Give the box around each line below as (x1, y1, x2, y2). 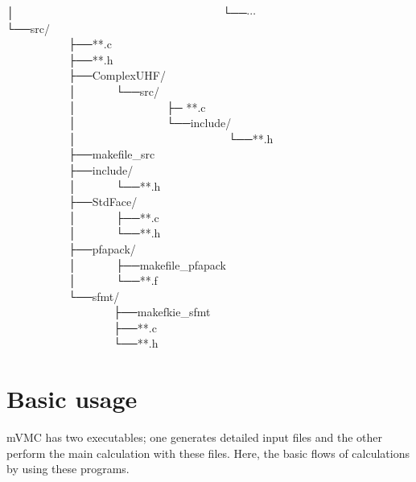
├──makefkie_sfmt (113, 303, 211, 320)
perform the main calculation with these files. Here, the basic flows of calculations (6, 444, 410, 461)
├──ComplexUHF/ (68, 67, 166, 84)
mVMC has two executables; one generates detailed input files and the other (6, 429, 383, 446)
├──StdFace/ (68, 193, 138, 210)
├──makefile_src (68, 146, 155, 163)
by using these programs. (6, 460, 130, 477)
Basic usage (6, 382, 138, 415)
